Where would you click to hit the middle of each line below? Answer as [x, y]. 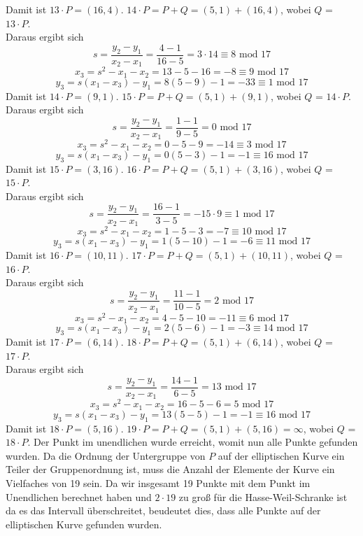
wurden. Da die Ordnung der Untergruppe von [106, 455]
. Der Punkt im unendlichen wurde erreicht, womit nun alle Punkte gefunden [193, 442]
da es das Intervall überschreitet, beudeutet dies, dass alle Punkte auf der [163, 510]
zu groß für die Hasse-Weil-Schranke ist [263, 496]
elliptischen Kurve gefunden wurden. [84, 524]
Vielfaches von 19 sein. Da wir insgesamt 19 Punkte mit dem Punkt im [158, 482]
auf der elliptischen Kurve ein [281, 455]
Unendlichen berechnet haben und [79, 496]
